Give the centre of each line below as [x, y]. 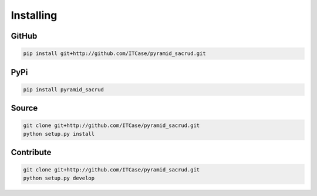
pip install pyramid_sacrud [63, 90]
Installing [34, 15]
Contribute [31, 152]
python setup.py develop [59, 178]
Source [24, 108]
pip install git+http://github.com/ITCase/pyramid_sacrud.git [114, 54]
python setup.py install [59, 134]
